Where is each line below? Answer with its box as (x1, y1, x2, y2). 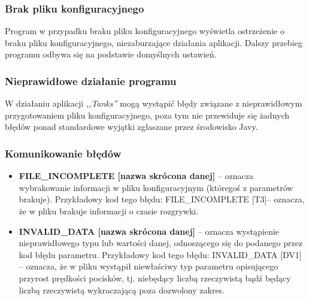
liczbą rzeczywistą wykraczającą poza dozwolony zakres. (19, 283, 225, 296)
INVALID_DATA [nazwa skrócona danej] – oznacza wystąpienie (19, 225, 280, 237)
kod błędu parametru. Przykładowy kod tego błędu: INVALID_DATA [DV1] (19, 248, 302, 260)
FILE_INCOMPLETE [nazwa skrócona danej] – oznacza (19, 169, 253, 182)
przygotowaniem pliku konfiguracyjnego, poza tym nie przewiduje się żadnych (5, 108, 290, 121)
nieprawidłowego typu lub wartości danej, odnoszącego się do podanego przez (19, 237, 303, 249)
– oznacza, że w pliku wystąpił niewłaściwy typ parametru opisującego (19, 260, 278, 272)
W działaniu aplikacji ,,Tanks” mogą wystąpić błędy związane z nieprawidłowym (5, 97, 302, 110)
